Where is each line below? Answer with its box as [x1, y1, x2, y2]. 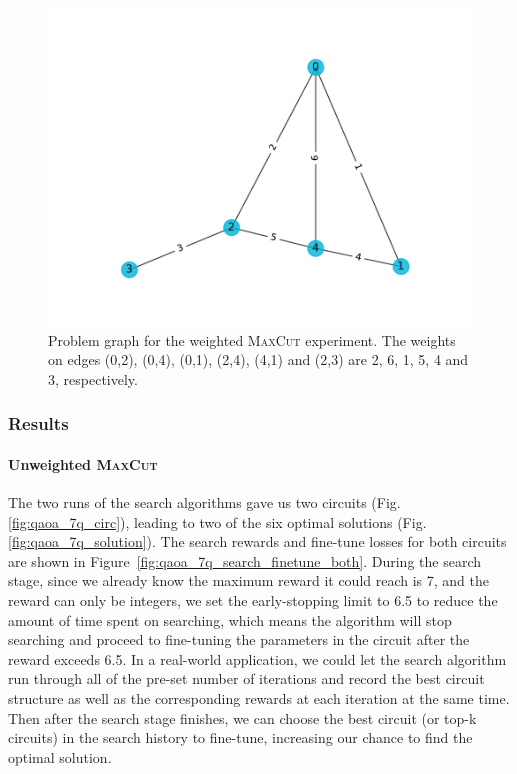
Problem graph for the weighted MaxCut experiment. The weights [48, 329, 456, 350]
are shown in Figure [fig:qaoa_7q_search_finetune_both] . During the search [8, 550, 481, 571]
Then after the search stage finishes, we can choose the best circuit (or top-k [8, 707, 477, 728]
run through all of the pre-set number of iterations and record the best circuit [8, 668, 485, 689]
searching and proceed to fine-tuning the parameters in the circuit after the [8, 629, 470, 650]
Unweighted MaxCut [8, 453, 158, 474]
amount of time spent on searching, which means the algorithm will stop [8, 609, 452, 630]
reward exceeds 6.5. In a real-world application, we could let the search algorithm [8, 648, 507, 669]
